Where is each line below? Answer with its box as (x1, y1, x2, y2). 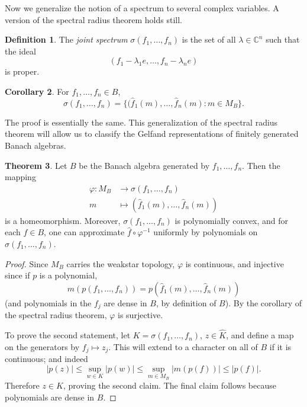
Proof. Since (5, 257, 49, 270)
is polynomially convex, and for (174, 214, 289, 226)
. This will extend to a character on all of (108, 340, 258, 352)
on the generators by (5, 340, 80, 352)
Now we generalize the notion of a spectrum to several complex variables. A (5, 2, 279, 14)
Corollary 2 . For (5, 85, 69, 97)
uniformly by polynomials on (153, 226, 258, 238)
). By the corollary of (225, 296, 302, 309)
